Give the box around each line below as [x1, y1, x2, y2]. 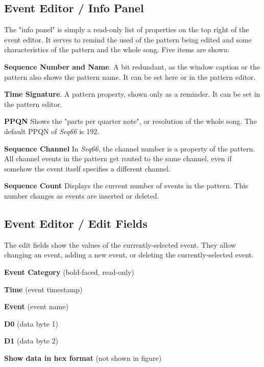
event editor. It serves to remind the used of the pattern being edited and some [4, 34, 252, 45]
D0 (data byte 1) [4, 318, 58, 329]
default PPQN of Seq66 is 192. [4, 125, 100, 136]
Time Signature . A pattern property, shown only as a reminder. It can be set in [4, 89, 260, 99]
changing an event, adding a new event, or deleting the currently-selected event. [4, 249, 254, 260]
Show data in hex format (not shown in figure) [4, 352, 162, 363]
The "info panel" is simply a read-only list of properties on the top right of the [4, 24, 249, 35]
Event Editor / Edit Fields [4, 215, 148, 231]
